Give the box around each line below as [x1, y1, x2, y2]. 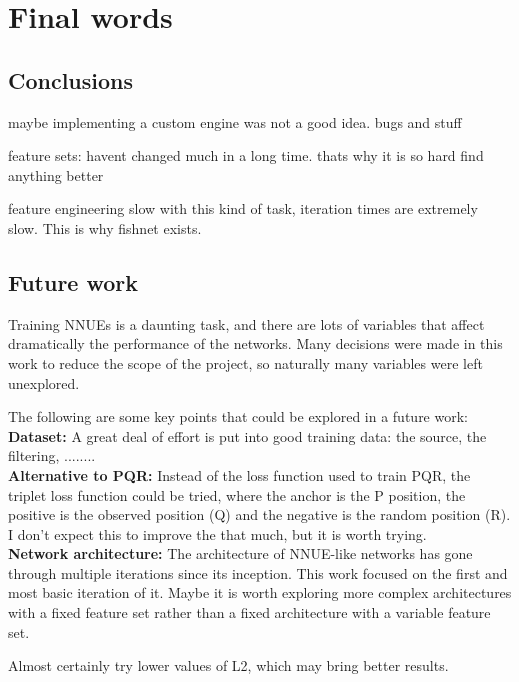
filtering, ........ [8, 445, 96, 466]
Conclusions [8, 64, 134, 95]
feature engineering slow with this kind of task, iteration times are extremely [8, 198, 478, 219]
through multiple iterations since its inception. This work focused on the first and [8, 562, 508, 583]
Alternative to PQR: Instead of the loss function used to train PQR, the [8, 464, 471, 485]
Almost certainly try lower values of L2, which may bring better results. [8, 655, 449, 676]
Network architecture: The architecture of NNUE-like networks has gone [8, 543, 473, 564]
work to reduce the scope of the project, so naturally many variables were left [8, 352, 483, 373]
